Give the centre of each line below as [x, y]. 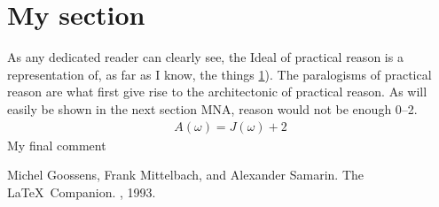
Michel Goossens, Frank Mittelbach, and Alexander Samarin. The [186, 175]
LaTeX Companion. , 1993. [82, 192]
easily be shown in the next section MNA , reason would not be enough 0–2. [212, 108]
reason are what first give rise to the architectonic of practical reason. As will [217, 92]
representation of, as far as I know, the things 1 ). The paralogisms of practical [219, 74]
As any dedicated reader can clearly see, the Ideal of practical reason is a [205, 57]
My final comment [57, 145]
